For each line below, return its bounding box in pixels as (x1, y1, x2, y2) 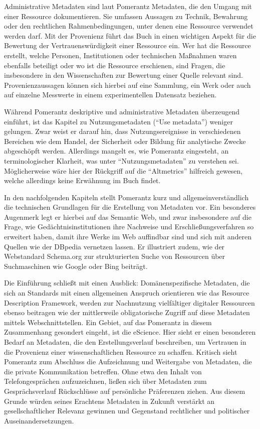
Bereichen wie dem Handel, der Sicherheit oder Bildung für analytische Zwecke (4, 135, 246, 146)
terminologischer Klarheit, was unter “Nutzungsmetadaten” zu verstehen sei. (4, 155, 239, 166)
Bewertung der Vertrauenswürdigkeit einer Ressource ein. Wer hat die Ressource (4, 40, 251, 51)
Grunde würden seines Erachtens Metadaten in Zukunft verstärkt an (4, 395, 215, 406)
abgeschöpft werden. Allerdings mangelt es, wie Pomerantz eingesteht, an (4, 146, 229, 156)
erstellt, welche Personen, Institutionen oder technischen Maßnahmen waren (4, 50, 237, 60)
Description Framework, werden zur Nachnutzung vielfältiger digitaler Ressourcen (4, 297, 255, 308)
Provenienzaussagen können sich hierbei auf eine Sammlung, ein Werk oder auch (4, 79, 251, 90)
